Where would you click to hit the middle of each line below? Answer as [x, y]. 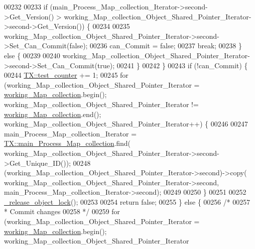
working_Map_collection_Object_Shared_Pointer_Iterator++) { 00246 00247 [126, 124]
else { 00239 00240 [32, 55]
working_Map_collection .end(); [53, 114]
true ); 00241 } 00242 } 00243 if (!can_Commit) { [173, 65]
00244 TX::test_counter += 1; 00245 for [66, 75]
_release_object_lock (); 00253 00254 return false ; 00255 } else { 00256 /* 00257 [127, 201]
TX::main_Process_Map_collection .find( [67, 143]
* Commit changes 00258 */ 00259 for [62, 211]
